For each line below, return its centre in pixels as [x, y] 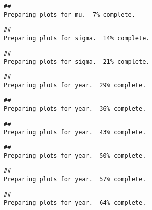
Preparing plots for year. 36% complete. [75, 108]
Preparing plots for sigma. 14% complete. [77, 38]
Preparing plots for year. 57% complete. [75, 179]
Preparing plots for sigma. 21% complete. [77, 62]
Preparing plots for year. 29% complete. [75, 85]
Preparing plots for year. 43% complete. [75, 132]
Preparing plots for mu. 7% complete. [70, 15]
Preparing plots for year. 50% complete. [75, 156]
